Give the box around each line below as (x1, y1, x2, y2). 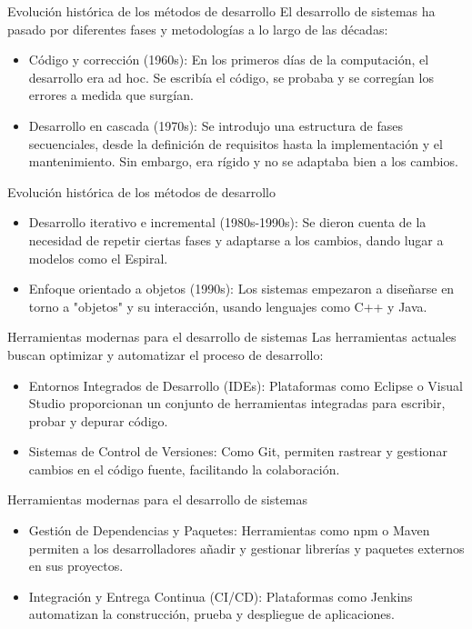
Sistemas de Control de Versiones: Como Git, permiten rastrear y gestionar (28, 442, 447, 461)
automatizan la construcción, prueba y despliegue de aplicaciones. (28, 604, 395, 624)
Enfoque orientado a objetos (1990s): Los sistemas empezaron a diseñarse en (28, 279, 455, 298)
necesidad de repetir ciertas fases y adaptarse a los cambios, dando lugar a (28, 230, 444, 249)
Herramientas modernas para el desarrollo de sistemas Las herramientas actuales (7, 327, 457, 346)
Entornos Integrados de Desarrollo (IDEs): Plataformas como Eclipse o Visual (28, 375, 463, 394)
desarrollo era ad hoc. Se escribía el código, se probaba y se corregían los (28, 67, 434, 86)
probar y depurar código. (28, 411, 168, 430)
